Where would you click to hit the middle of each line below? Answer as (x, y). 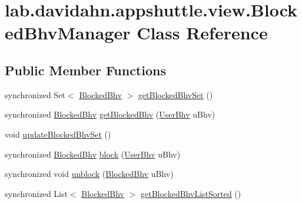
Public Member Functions (85, 70)
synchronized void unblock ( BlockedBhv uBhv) (89, 174)
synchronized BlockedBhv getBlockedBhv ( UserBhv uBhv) (110, 114)
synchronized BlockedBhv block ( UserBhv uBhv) (93, 154)
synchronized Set (35, 94)
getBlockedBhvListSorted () (191, 193)
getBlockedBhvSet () (175, 94)
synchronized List (36, 193)
